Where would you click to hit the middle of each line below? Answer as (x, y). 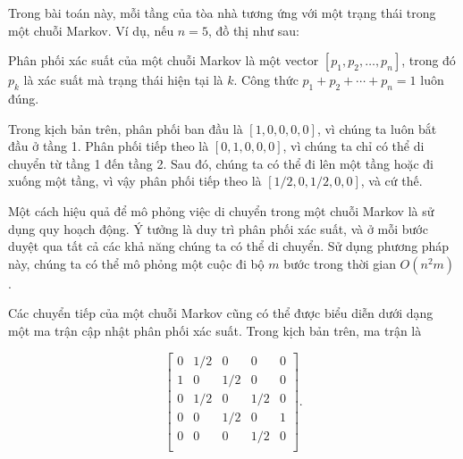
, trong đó (429, 60)
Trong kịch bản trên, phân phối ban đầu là (126, 128)
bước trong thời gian (340, 263)
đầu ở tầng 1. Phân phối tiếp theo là (109, 146)
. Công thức (266, 80)
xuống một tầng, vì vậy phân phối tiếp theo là (135, 181)
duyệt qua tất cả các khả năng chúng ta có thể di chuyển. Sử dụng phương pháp (229, 246)
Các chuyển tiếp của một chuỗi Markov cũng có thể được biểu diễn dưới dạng (221, 313)
